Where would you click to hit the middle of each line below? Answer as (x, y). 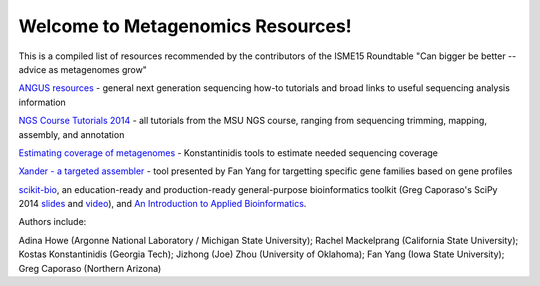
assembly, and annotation (71, 134)
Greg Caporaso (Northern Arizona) (90, 268)
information (42, 102)
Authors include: (52, 222)
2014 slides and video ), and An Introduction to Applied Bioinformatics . (162, 204)
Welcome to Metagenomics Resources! (185, 26)
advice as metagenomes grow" (82, 69)
